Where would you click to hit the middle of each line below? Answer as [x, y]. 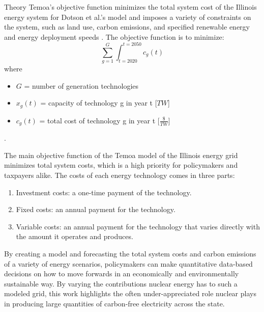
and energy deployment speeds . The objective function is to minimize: [114, 36]
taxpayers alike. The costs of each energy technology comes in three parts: [120, 175]
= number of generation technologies [81, 85]
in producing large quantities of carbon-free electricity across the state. [114, 304]
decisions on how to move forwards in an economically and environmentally [122, 274]
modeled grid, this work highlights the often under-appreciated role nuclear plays [130, 293]
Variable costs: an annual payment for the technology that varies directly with [138, 226]
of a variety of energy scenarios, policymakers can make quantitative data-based [128, 263]
